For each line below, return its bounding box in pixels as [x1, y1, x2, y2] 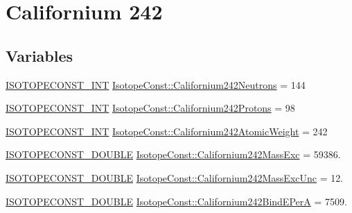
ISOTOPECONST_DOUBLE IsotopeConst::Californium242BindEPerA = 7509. [6, 194, 347, 208]
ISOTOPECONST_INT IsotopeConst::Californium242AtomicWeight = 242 [6, 123, 328, 138]
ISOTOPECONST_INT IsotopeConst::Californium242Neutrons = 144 [6, 77, 306, 92]
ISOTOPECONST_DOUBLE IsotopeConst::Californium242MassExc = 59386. [6, 147, 341, 162]
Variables [6, 44, 73, 66]
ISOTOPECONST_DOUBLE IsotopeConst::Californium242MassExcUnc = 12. [6, 170, 344, 185]
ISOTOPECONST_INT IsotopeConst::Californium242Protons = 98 [6, 101, 295, 115]
